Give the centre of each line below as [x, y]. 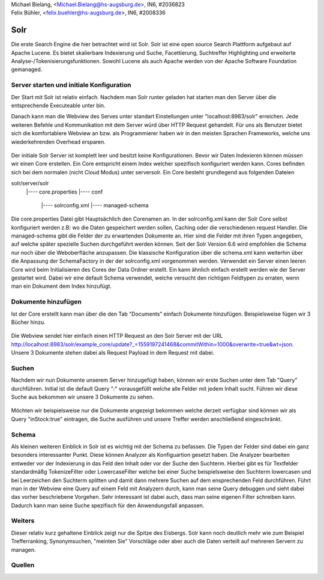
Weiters [23, 521]
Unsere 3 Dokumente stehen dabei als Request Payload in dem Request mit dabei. [113, 353]
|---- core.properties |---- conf [64, 192]
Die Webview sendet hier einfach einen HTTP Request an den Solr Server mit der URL [117, 336]
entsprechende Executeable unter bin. [58, 105]
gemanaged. [27, 70]
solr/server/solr [30, 183]
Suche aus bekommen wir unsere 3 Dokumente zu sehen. [82, 397]
